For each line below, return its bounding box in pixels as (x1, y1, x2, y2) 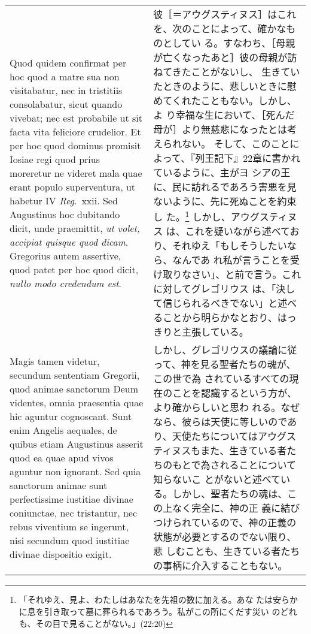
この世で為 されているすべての (153, 372, 289, 386)
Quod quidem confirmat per (10, 55, 127, 70)
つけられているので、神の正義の (153, 515, 297, 530)
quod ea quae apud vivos (10, 450, 114, 464)
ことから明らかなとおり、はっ (163, 310, 297, 325)
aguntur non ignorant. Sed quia (10, 464, 141, 478)
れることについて (219, 458, 297, 472)
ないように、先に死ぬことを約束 (153, 194, 297, 208)
